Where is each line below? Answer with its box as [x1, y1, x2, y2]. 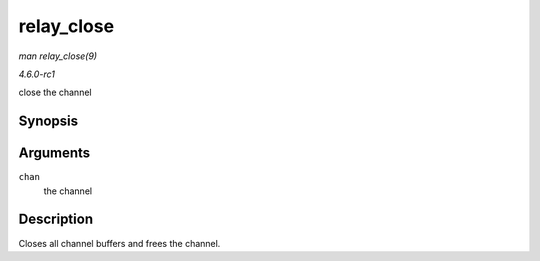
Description [18, 211, 94, 228]
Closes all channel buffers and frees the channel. [18, 237, 221, 249]
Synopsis [18, 113, 79, 130]
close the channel [18, 86, 92, 99]
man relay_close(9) [18, 50, 98, 62]
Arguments [18, 145, 91, 162]
